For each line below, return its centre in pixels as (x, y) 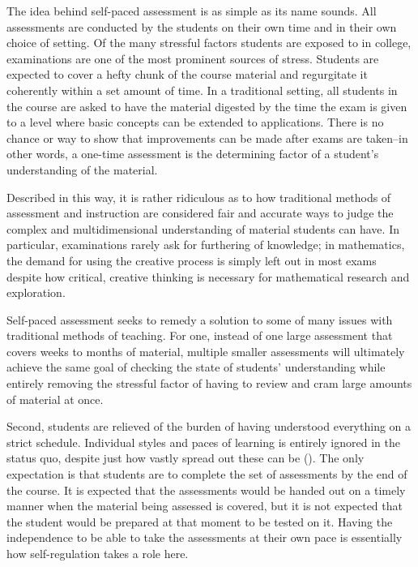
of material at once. (55, 399)
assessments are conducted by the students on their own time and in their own (202, 26)
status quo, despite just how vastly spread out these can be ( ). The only (186, 458)
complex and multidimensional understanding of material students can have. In (203, 228)
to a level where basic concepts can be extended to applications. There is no (195, 122)
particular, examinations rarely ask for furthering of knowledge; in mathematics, (206, 245)
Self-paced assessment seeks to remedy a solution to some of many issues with (200, 319)
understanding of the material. (82, 169)
